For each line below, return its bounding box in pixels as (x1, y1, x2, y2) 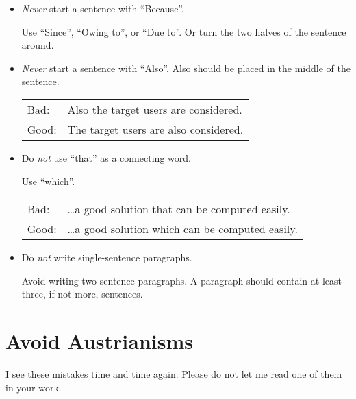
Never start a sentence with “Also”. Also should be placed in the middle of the (21, 60, 351, 75)
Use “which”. (21, 173, 75, 188)
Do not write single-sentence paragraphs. (21, 250, 192, 265)
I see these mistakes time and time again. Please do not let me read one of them (5, 367, 342, 381)
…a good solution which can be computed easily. (67, 221, 298, 237)
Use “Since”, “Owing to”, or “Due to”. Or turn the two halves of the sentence (21, 24, 346, 38)
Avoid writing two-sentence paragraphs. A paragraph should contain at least (21, 273, 342, 287)
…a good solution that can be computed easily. (67, 201, 290, 217)
